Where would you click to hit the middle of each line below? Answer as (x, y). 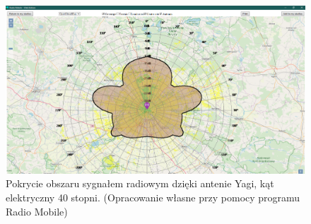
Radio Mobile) (37, 211)
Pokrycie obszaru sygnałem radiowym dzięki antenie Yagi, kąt (140, 183)
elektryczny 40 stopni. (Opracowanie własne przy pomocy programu (153, 198)
